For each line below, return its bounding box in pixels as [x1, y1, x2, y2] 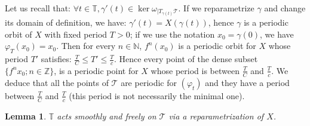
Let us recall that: [5, 2, 70, 14]
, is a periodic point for [54, 64, 139, 76]
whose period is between [151, 64, 240, 76]
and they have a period [205, 76, 290, 88]
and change [264, 2, 306, 14]
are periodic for [121, 76, 177, 88]
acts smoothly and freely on [57, 109, 156, 122]
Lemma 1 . [5, 109, 47, 122]
